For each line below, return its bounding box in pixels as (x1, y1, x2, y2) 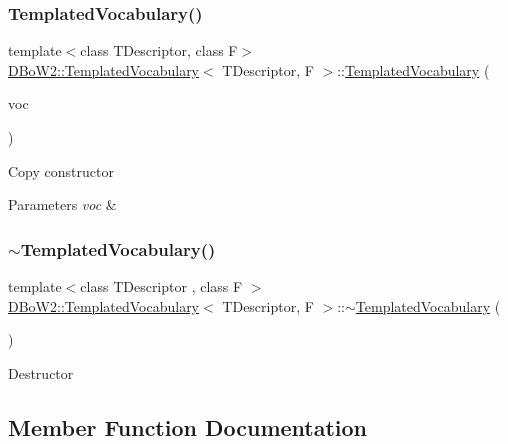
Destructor (8, 362, 74, 383)
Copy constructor (8, 160, 114, 181)
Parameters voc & (8, 194, 117, 215)
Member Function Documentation (8, 411, 368, 442)
